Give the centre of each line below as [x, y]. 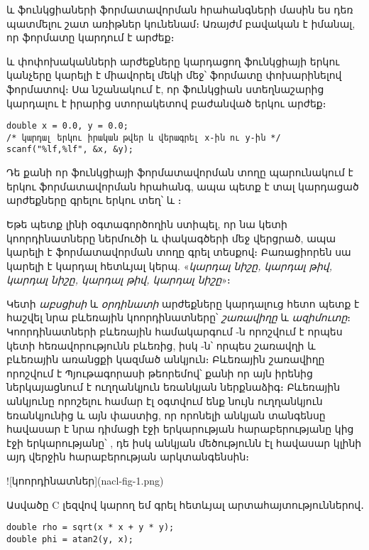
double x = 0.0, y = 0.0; [67, 126]
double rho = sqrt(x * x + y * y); [90, 528]
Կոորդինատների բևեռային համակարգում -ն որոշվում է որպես [175, 331]
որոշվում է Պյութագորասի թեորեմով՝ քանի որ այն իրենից [160, 373]
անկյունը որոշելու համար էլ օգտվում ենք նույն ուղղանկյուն [165, 401]
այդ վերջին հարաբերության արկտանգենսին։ [128, 457]
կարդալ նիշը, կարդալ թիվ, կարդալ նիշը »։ [119, 280]
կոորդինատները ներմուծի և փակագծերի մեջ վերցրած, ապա [171, 238]
